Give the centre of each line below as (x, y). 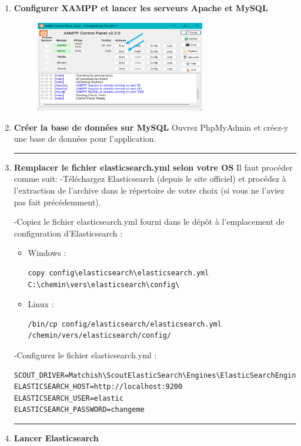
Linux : (41, 304)
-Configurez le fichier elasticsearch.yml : (85, 355)
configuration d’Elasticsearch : (68, 233)
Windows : (47, 253)
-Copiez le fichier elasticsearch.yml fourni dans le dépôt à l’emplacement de (149, 222)
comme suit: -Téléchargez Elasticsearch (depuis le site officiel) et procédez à (150, 179)
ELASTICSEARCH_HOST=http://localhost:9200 (98, 387)
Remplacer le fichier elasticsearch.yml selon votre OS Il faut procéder (153, 167)
